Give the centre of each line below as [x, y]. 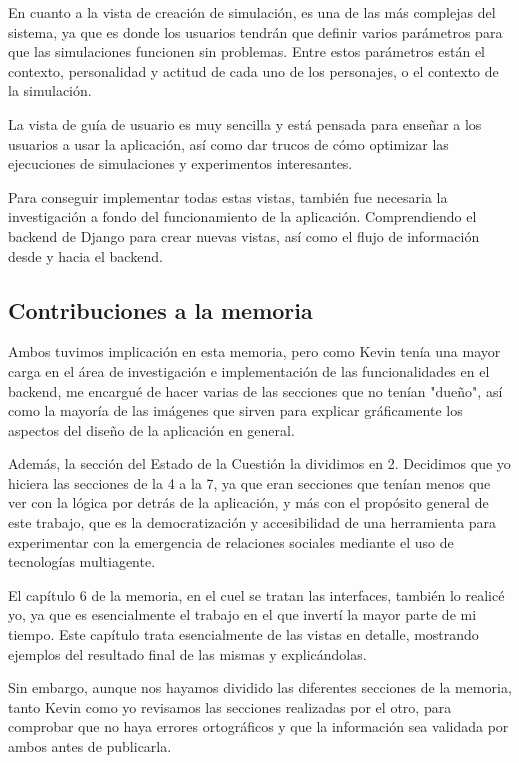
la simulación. [50, 90]
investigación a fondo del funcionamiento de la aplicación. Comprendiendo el [242, 216]
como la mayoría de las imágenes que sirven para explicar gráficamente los [235, 410]
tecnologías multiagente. [82, 561]
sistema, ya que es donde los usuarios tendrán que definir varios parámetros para [255, 31]
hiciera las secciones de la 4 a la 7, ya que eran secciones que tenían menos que [249, 482]
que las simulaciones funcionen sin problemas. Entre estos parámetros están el [247, 51]
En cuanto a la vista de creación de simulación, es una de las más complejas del [252, 12]
